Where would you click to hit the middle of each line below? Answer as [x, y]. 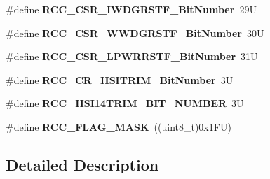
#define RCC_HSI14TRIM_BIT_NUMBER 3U [125, 103]
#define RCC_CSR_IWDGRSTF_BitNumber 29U [131, 9]
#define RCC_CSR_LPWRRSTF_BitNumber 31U [132, 56]
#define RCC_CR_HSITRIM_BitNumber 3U [120, 79]
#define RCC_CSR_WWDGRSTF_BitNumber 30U [135, 33]
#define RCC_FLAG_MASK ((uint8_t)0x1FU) [119, 126]
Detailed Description [82, 164]
